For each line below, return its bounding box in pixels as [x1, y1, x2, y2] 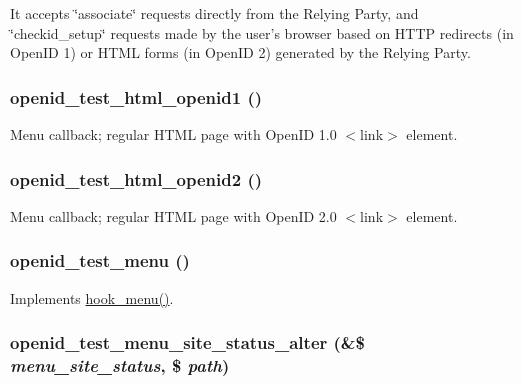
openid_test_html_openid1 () [10, 84, 263, 109]
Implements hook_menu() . [10, 287, 174, 308]
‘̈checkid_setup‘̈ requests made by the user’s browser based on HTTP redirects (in [10, 22, 514, 43]
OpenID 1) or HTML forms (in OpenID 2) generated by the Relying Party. [10, 42, 471, 63]
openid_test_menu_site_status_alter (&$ [10, 330, 365, 355]
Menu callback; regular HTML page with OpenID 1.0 [10, 124, 337, 144]
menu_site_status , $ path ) [10, 353, 230, 378]
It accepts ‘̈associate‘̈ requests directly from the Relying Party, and [10, 3, 419, 23]
